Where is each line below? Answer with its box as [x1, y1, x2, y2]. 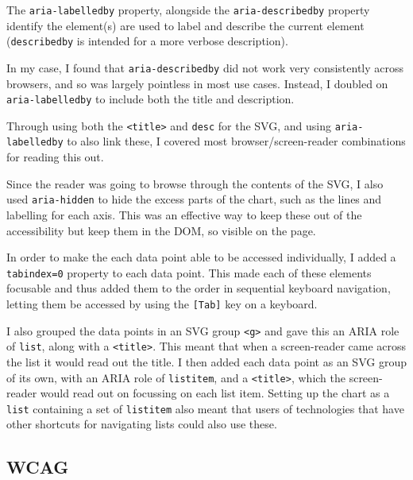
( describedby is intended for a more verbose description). [6, 33, 288, 49]
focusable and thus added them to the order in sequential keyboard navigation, [6, 280, 391, 296]
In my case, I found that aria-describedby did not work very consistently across [6, 59, 404, 75]
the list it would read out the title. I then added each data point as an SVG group [6, 353, 407, 370]
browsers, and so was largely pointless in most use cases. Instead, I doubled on [6, 75, 388, 91]
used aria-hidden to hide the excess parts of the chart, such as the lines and [6, 191, 382, 207]
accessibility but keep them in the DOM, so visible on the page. [6, 222, 316, 238]
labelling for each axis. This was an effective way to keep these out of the [6, 206, 362, 223]
